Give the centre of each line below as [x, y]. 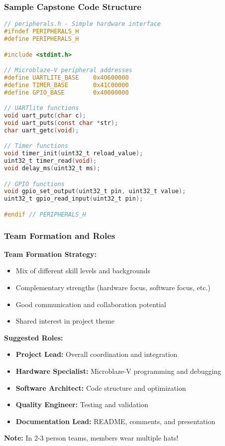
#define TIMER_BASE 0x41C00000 [66, 85]
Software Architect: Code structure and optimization [101, 388]
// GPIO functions [34, 184]
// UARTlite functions [42, 108]
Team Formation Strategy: [50, 254]
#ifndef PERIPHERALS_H [42, 32]
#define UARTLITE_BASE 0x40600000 [66, 77]
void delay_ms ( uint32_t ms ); [52, 168]
